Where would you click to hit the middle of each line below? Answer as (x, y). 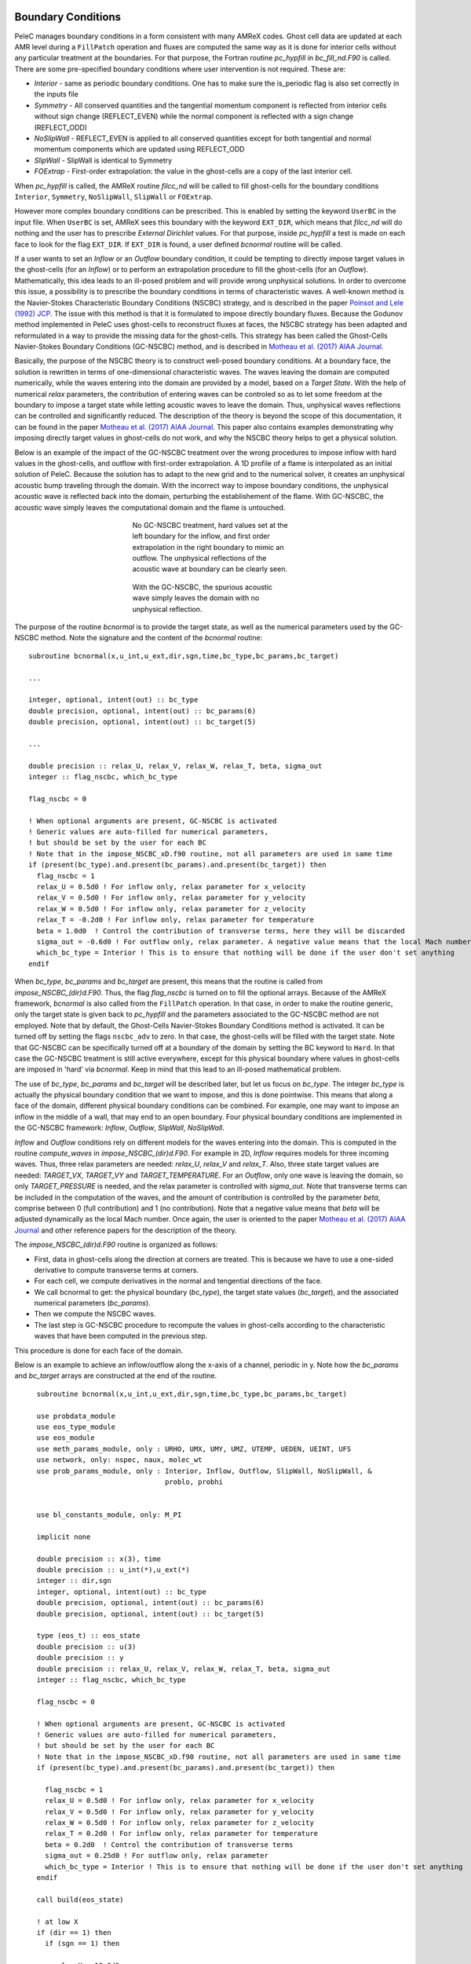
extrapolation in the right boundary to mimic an (208, 547)
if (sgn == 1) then (82, 1944)
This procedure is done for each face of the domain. (99, 1350)
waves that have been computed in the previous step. (121, 1336)
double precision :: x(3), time (99, 1559)
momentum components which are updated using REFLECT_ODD (139, 149)
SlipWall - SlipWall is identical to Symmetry (103, 160)
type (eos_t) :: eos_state (88, 1636)
